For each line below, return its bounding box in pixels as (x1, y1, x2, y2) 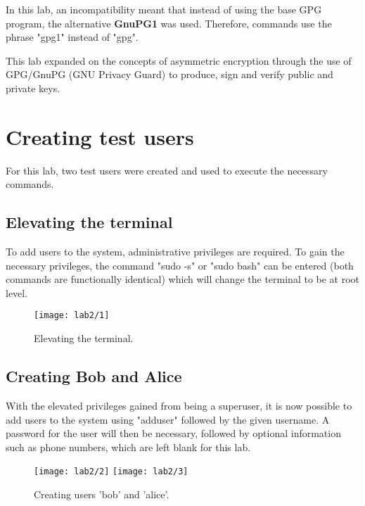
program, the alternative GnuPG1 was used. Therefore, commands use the (6, 15, 332, 30)
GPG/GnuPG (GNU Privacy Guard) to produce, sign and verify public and (6, 67, 333, 82)
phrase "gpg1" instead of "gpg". (6, 30, 139, 44)
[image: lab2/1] (34, 310, 110, 321)
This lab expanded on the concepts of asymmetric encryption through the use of (6, 53, 352, 68)
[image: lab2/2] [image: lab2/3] (34, 467, 188, 477)
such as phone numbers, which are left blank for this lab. (6, 439, 251, 454)
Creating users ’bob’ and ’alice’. (34, 486, 169, 501)
